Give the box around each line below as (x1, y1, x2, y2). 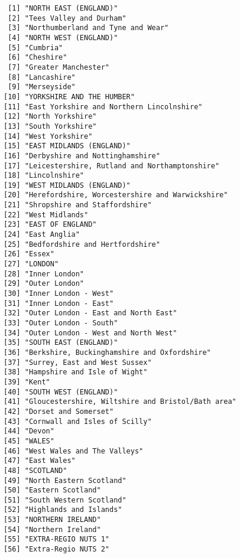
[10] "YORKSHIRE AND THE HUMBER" (4, 92, 135, 101)
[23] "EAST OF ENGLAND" (4, 220, 97, 229)
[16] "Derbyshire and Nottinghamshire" (4, 151, 160, 160)
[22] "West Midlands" (4, 210, 89, 219)
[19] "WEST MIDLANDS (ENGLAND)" (4, 181, 131, 190)
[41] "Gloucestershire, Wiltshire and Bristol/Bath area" (4, 397, 236, 406)
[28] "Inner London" (4, 269, 85, 278)
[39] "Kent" (4, 377, 50, 386)
